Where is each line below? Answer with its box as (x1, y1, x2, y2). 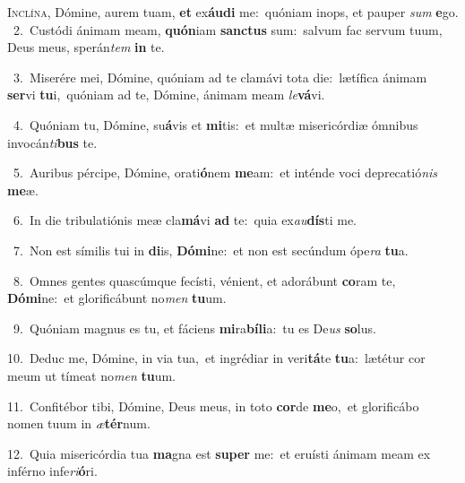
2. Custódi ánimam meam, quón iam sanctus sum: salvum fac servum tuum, (13, 20, 443, 39)
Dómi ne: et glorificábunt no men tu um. (7, 289, 227, 307)
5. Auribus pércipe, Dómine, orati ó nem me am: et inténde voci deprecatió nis (13, 163, 438, 182)
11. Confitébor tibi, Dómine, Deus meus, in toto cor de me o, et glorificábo (7, 396, 419, 415)
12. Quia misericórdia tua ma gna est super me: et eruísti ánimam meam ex (7, 444, 431, 462)
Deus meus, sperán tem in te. (7, 38, 165, 56)
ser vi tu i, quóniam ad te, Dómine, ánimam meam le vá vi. (7, 85, 325, 104)
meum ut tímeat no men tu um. (7, 366, 176, 384)
